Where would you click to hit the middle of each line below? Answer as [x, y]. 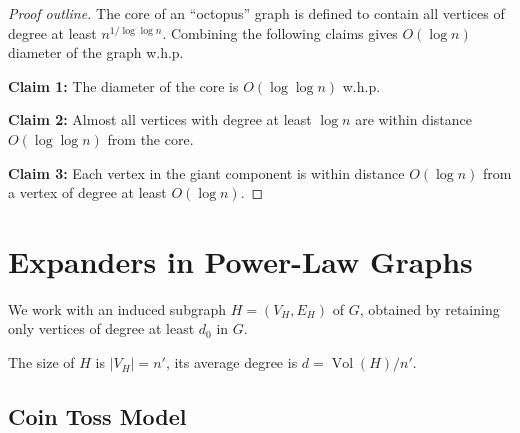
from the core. [150, 138]
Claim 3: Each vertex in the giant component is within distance [206, 172]
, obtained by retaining [429, 308]
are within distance [413, 119]
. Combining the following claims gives [280, 32]
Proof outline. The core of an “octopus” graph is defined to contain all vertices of [256, 13]
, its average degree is [231, 362]
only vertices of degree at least [101, 328]
